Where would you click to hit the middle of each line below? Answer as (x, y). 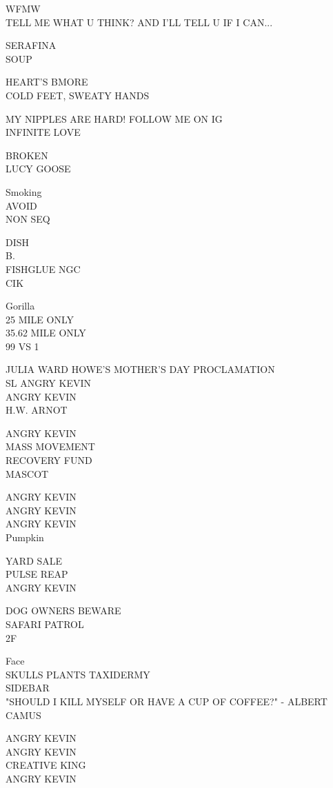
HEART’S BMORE (47, 82)
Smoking (24, 191)
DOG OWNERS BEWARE (63, 610)
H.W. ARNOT (37, 410)
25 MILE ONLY (40, 319)
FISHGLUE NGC (43, 269)
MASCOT (27, 473)
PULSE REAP (37, 574)
